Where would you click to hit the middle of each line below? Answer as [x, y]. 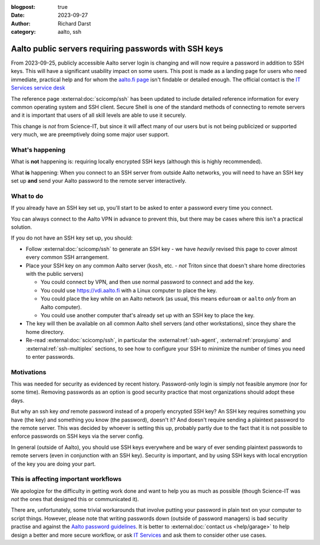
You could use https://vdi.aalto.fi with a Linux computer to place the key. [129, 290]
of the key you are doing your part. [53, 464]
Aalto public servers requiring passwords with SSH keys [117, 48]
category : [23, 32]
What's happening [38, 149]
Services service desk [38, 88]
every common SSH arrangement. [67, 257]
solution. [22, 227]
